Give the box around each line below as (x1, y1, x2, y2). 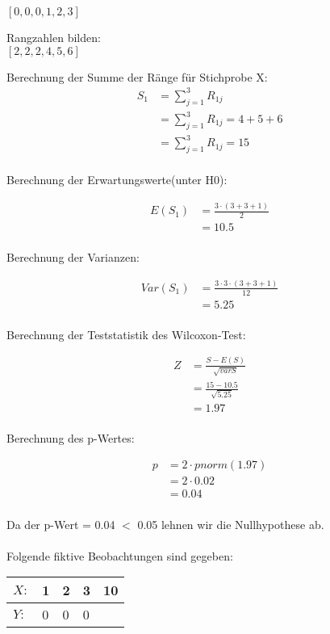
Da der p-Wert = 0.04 (6, 515, 115, 532)
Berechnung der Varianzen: (6, 249, 140, 266)
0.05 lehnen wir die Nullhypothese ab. (137, 515, 324, 532)
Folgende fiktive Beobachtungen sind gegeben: (6, 547, 233, 564)
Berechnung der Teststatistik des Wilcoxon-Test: (6, 325, 246, 342)
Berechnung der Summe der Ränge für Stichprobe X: (6, 68, 268, 85)
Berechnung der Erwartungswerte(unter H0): (6, 171, 228, 188)
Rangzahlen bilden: (6, 29, 101, 45)
